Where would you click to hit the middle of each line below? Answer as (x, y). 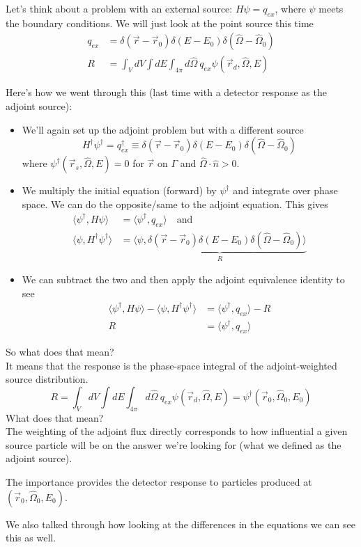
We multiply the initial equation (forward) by (119, 190)
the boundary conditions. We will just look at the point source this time (160, 23)
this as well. (31, 538)
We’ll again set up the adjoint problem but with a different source (163, 129)
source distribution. (47, 379)
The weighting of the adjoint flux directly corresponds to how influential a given (177, 431)
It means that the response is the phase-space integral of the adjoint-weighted (171, 365)
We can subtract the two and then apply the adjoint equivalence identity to (183, 279)
